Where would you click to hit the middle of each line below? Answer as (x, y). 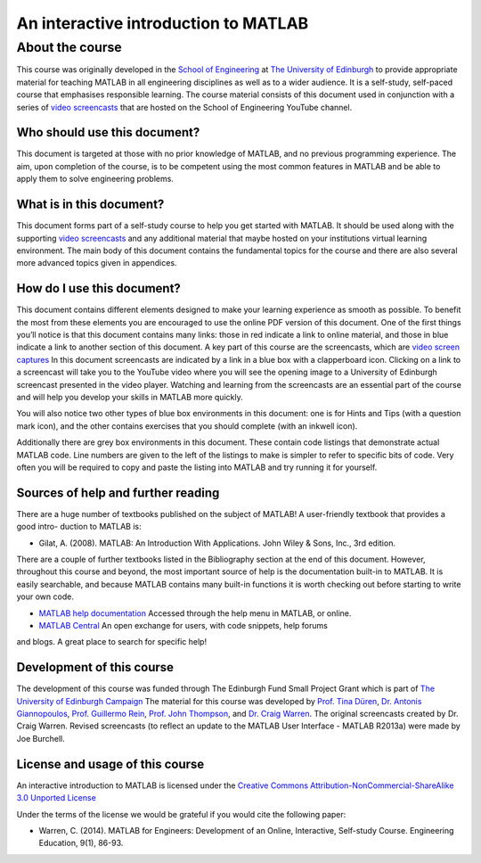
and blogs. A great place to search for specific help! (112, 642)
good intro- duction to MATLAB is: (79, 527)
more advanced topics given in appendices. (97, 263)
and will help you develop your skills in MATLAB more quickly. (130, 397)
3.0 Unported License (57, 798)
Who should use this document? (108, 132)
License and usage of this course (110, 764)
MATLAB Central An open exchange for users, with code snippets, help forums (183, 625)
